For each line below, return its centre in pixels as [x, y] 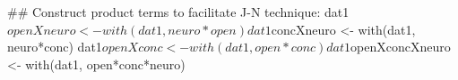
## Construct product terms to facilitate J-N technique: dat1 [178, 12]
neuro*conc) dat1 [55, 47]
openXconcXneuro [401, 47]
